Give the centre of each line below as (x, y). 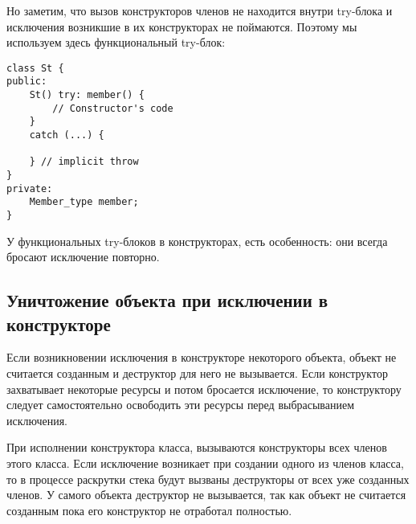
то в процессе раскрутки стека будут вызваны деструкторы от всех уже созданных (208, 479)
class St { (35, 68)
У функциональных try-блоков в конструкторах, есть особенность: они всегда (197, 241)
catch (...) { (67, 135)
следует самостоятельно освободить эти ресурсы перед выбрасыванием (181, 405)
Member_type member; (84, 202)
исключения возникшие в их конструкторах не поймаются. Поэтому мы (182, 26)
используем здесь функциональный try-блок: (116, 42)
